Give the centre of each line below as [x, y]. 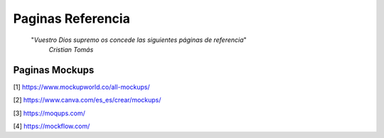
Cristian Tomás [71, 49]
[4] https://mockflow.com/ [52, 126]
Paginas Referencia [72, 18]
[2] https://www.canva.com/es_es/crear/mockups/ [87, 100]
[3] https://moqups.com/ [49, 113]
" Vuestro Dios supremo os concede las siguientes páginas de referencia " [139, 40]
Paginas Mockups [54, 70]
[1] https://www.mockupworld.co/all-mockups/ [81, 87]
